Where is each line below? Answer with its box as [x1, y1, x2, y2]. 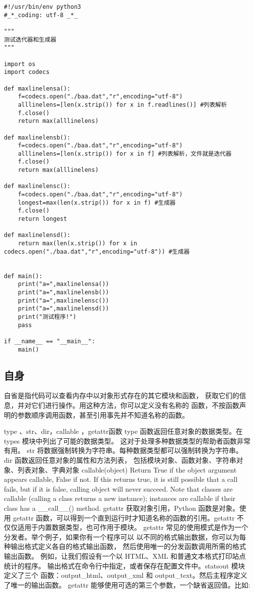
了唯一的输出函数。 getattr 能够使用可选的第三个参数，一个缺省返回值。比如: [4, 579, 251, 590]
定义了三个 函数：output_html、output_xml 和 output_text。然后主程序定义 [4, 570, 248, 580]
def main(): [4, 272, 43, 280]
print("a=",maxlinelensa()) [18, 281, 109, 288]
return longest [18, 215, 67, 223]
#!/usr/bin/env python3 [4, 3, 81, 10]
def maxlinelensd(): [4, 232, 71, 239]
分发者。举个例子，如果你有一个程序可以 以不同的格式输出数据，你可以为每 [4, 531, 246, 542]
